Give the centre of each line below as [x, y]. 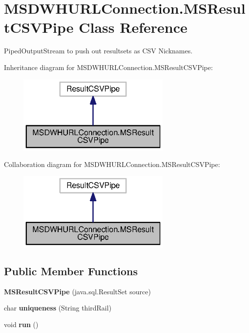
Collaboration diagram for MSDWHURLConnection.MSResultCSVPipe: [112, 164]
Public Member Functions [71, 271]
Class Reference [133, 27]
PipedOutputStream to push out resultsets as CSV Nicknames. [98, 51]
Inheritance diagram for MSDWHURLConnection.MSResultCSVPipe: [108, 67]
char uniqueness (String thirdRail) [58, 308]
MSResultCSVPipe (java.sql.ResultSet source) [77, 291]
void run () [21, 324]
